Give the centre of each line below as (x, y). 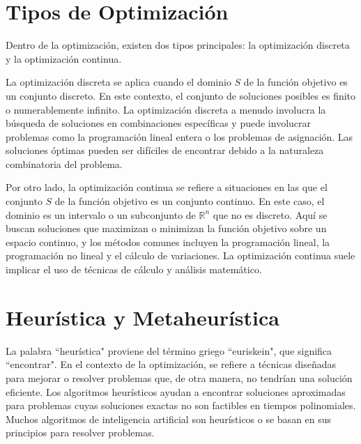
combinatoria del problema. (64, 163)
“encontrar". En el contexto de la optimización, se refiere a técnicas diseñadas (171, 364)
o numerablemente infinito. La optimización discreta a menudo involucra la (166, 109)
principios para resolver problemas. (80, 432)
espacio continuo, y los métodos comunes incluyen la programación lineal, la (168, 242)
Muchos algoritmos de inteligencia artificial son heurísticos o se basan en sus (169, 419)
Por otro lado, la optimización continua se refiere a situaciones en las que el (167, 187)
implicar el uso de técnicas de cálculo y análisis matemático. (134, 269)
